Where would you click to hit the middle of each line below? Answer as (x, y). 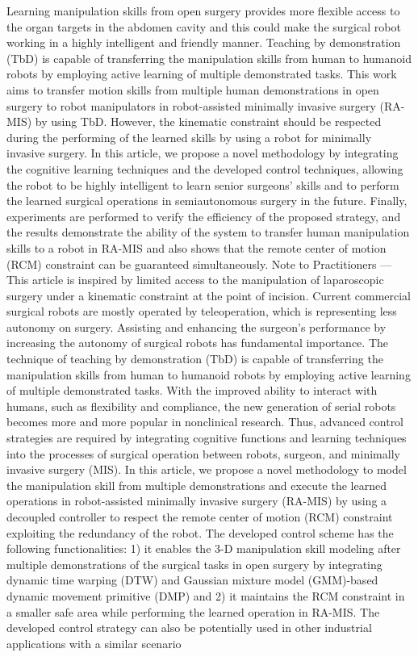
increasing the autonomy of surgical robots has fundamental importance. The (197, 343)
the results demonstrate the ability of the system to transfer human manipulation (208, 232)
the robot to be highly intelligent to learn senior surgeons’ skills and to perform (203, 184)
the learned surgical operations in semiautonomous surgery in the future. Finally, (207, 201)
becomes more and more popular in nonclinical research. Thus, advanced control (205, 422)
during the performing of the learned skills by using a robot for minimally (189, 137)
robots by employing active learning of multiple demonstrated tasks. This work (202, 74)
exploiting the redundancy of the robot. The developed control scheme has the (200, 532)
